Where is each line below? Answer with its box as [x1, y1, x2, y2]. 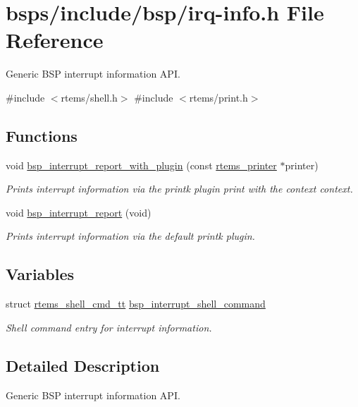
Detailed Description [6, 354, 160, 376]
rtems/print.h [189, 90, 248, 104]
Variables [6, 263, 75, 285]
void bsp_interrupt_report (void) [6, 205, 152, 219]
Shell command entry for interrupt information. [6, 320, 212, 334]
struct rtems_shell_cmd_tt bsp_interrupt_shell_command [6, 296, 266, 311]
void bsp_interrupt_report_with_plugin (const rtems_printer [6, 157, 277, 172]
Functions [6, 124, 78, 146]
